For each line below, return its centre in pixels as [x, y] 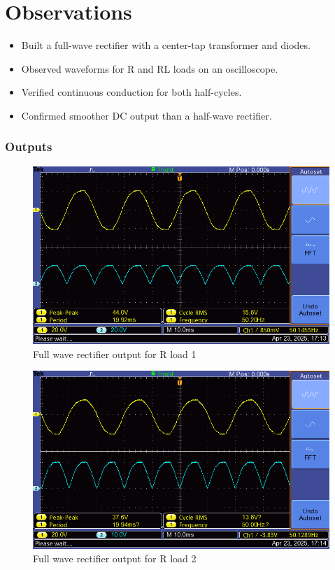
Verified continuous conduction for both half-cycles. [131, 92]
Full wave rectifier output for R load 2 [115, 558]
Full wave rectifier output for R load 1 [115, 354]
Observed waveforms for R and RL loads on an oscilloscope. [150, 68]
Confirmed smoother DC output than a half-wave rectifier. [147, 115]
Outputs [29, 147]
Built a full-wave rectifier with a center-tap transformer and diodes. [166, 45]
